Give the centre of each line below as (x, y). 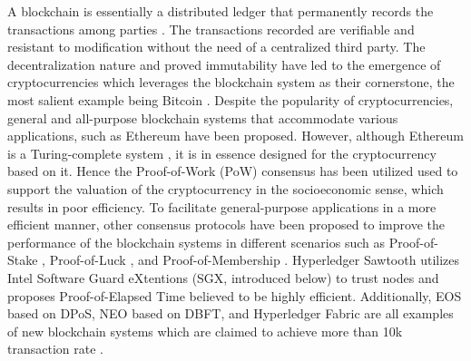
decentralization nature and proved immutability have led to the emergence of (224, 64)
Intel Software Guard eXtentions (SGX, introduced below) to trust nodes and (223, 277)
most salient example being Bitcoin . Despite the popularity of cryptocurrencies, (231, 99)
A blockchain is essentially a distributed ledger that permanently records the (221, 11)
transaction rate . (55, 349)
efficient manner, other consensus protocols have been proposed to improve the (226, 224)
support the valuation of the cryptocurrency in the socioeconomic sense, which (226, 188)
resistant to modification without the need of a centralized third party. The (216, 47)
